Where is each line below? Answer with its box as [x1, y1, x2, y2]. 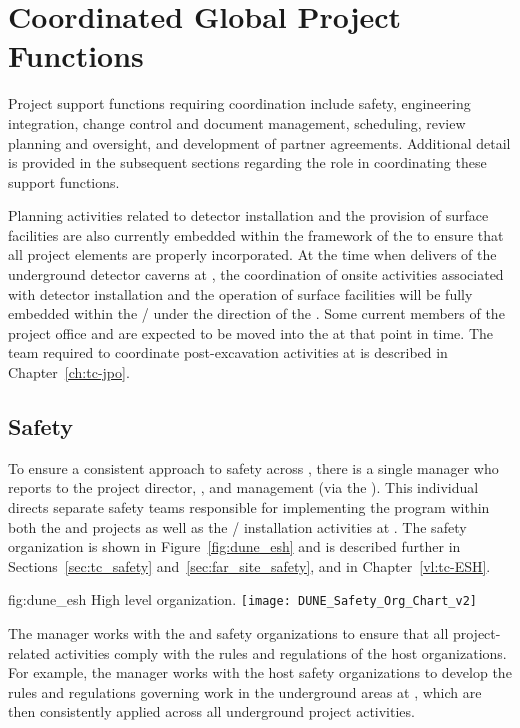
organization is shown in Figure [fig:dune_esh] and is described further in [8, 536, 461, 557]
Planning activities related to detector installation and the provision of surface [8, 205, 489, 226]
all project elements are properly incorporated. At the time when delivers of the [8, 244, 497, 265]
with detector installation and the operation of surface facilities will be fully [8, 283, 473, 304]
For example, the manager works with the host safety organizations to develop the [8, 662, 512, 683]
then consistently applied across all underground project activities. [8, 701, 415, 722]
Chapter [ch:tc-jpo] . [8, 362, 130, 383]
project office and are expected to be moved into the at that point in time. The [8, 322, 493, 343]
